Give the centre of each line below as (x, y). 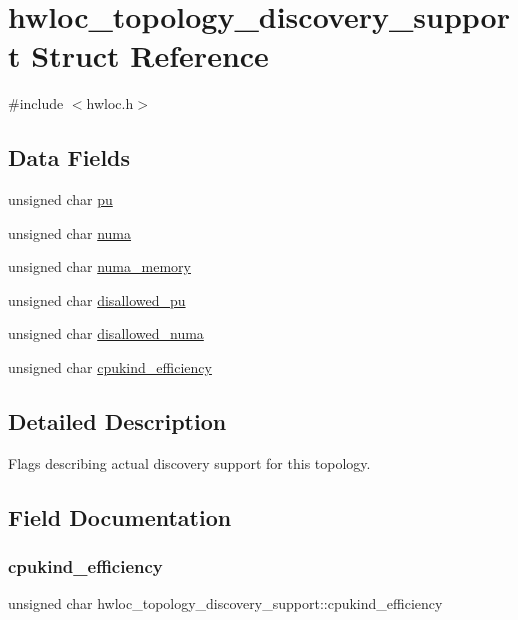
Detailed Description (117, 421)
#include (36, 103)
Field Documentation (120, 516)
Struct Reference (150, 55)
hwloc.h (110, 103)
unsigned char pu (60, 199)
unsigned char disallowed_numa (106, 333)
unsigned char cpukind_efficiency (110, 367)
